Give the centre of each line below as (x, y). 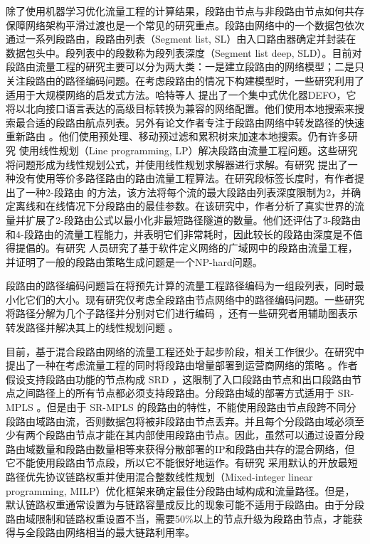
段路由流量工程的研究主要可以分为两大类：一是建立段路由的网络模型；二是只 (185, 66)
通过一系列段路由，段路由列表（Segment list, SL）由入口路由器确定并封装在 (181, 39)
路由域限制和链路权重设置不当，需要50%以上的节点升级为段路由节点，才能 (179, 518)
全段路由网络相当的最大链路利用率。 (110, 532)
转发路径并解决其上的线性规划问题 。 (92, 327)
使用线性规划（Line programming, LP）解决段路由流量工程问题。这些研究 (188, 150)
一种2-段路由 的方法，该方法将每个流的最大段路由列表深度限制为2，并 (188, 192)
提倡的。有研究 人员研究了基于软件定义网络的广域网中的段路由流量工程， (186, 248)
